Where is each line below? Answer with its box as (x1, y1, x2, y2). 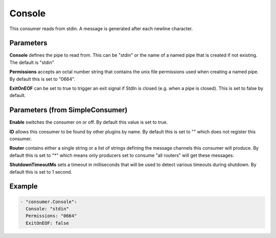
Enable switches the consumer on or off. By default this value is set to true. (9, 119, 168, 125)
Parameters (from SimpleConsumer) (9, 106, 128, 114)
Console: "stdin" (26, 206, 69, 212)
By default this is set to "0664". (9, 76, 76, 82)
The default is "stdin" (9, 59, 55, 65)
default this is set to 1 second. (9, 169, 73, 175)
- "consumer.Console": (20, 199, 77, 204)
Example (9, 182, 38, 191)
